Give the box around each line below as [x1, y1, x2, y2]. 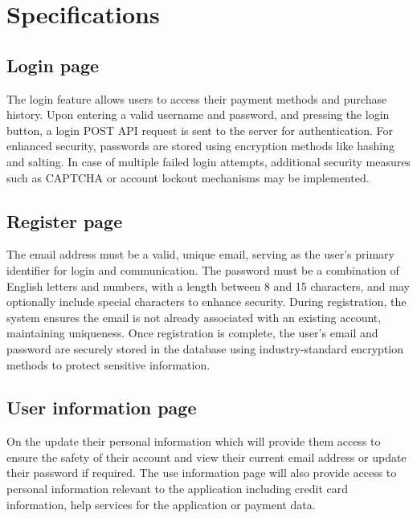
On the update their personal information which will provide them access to [6, 433, 381, 450]
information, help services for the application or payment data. [6, 496, 316, 512]
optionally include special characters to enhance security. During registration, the [6, 293, 407, 310]
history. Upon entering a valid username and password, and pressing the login [6, 106, 390, 123]
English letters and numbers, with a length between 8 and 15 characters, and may [6, 277, 410, 294]
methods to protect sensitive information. [6, 356, 211, 373]
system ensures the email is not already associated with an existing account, [6, 308, 382, 325]
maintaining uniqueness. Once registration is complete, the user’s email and [6, 324, 378, 341]
